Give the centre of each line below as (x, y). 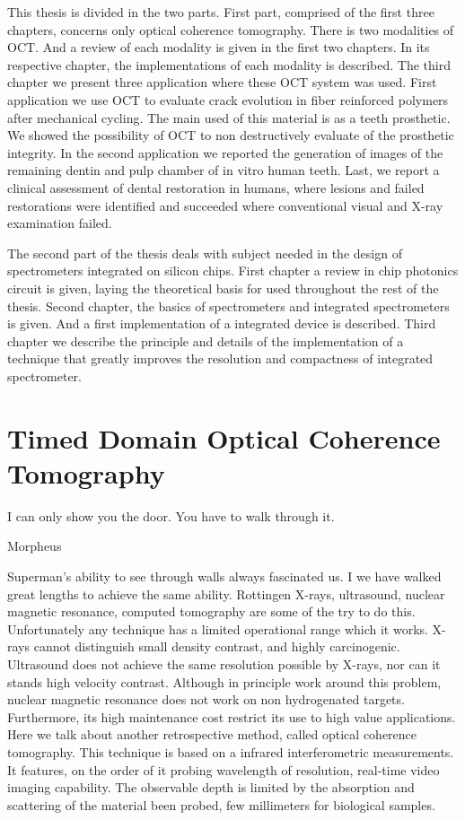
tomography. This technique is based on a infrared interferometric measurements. (231, 751)
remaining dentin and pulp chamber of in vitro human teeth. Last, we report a (224, 170)
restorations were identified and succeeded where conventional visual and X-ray (225, 205)
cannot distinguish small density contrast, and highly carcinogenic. (217, 646)
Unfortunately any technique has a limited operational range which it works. (218, 628)
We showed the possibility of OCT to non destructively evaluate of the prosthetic (231, 135)
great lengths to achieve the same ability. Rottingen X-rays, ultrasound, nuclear (226, 593)
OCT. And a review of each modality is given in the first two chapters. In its (219, 47)
